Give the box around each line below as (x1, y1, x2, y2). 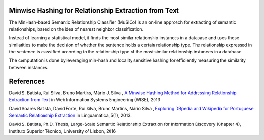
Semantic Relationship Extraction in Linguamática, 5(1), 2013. (9, 112, 132, 118)
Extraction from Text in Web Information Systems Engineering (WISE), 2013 (9, 97, 161, 103)
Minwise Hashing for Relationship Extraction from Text (9, 6, 179, 15)
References (9, 77, 45, 85)
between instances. (9, 64, 49, 70)
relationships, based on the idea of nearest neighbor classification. (9, 26, 144, 32)
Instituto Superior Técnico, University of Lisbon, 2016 (9, 128, 116, 134)
